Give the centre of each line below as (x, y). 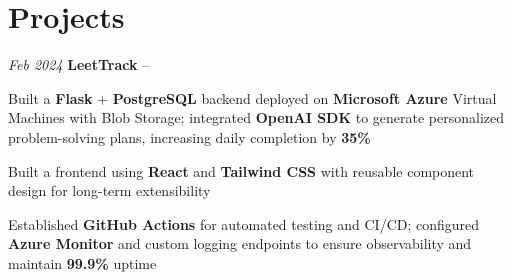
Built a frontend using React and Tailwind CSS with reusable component (241, 170)
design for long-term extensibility (109, 190)
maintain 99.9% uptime (82, 262)
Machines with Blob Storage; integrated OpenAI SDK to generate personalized (256, 117)
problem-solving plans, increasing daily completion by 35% (189, 136)
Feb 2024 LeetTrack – (79, 64)
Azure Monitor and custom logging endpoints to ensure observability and (240, 243)
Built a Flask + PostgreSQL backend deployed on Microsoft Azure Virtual (252, 97)
